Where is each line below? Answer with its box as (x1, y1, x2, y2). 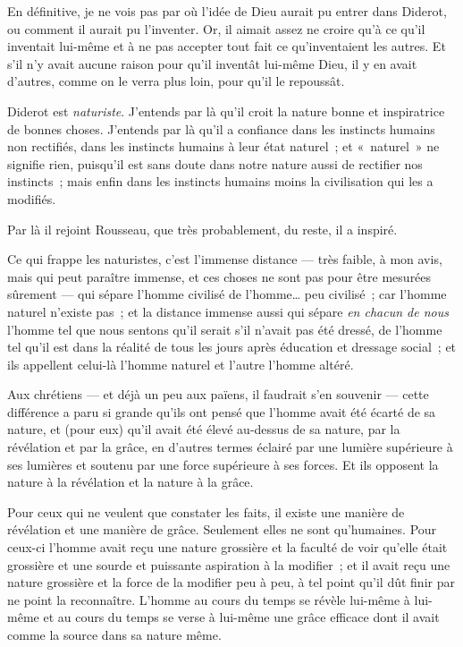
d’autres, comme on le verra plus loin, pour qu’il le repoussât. (7, 72, 345, 90)
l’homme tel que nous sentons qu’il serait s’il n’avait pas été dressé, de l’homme (7, 319, 442, 338)
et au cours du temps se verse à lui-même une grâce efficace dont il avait (43, 608, 440, 626)
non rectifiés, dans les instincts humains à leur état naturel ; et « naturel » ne (7, 137, 440, 156)
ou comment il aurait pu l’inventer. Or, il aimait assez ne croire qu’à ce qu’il (7, 19, 425, 38)
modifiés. (7, 189, 56, 208)
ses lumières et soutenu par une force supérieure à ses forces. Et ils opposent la (7, 455, 439, 473)
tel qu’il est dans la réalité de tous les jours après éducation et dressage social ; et (7, 337, 457, 356)
